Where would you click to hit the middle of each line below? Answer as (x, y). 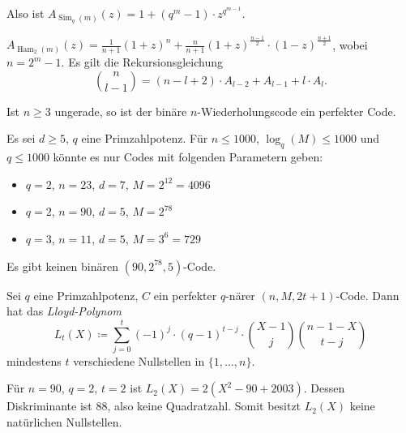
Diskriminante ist (49, 406)
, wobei (350, 44)
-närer (240, 295)
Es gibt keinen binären (62, 266)
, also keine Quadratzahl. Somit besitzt (204, 406)
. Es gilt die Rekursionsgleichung (142, 62)
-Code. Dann (368, 295)
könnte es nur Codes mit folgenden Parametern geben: (188, 157)
